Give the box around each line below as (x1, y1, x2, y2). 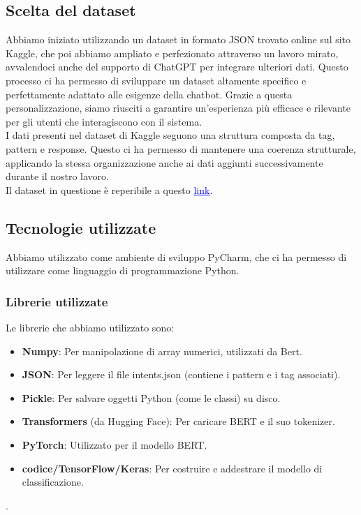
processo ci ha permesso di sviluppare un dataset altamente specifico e (6, 73, 307, 87)
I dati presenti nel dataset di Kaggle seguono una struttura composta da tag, (6, 128, 335, 142)
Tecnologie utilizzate (6, 216, 156, 238)
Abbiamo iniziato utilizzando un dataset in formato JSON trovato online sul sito (6, 32, 351, 47)
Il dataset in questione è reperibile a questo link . (6, 182, 213, 197)
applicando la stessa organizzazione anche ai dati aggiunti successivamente (6, 155, 323, 170)
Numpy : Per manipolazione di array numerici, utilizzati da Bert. (22, 343, 302, 358)
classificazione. (22, 475, 84, 489)
